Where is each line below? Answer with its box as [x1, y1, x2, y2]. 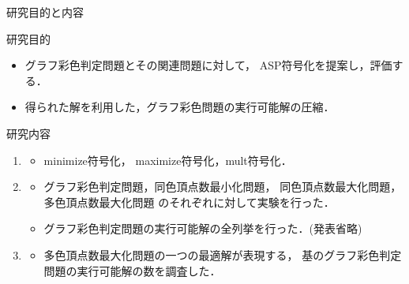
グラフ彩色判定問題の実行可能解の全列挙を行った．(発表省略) [43, 220, 362, 237]
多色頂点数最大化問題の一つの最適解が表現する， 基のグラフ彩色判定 [43, 246, 402, 263]
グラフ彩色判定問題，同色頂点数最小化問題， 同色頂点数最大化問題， [43, 178, 402, 195]
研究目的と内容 [6, 4, 84, 20]
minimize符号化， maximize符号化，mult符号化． [43, 151, 292, 168]
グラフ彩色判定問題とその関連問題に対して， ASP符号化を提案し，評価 [24, 57, 392, 73]
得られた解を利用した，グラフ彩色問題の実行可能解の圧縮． [24, 99, 335, 115]
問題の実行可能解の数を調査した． [43, 262, 221, 278]
